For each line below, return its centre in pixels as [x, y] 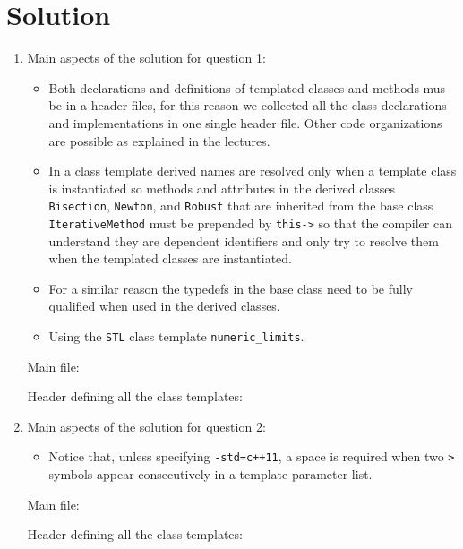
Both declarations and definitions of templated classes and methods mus [247, 87]
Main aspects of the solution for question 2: [146, 426]
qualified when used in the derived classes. [164, 306]
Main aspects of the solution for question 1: [146, 58]
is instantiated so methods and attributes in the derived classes [222, 188]
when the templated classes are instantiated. [170, 258]
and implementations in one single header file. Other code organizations [245, 122]
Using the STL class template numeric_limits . [176, 335]
